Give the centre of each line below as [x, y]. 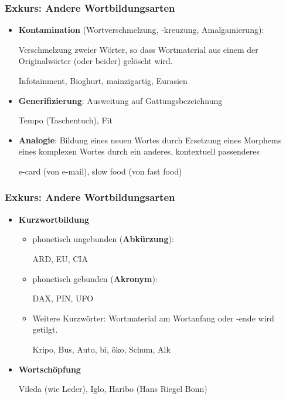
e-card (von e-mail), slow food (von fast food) [100, 171]
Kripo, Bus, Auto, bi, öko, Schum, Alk [101, 349]
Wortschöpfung [50, 369]
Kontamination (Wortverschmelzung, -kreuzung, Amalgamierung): [141, 30]
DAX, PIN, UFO [63, 298]
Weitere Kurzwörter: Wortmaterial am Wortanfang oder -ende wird [153, 318]
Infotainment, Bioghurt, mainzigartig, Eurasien [103, 81]
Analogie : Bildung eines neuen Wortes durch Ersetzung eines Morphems [150, 140]
